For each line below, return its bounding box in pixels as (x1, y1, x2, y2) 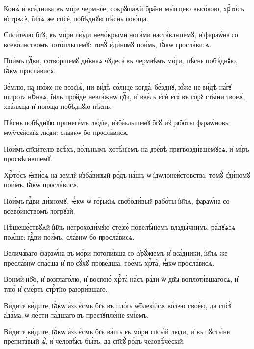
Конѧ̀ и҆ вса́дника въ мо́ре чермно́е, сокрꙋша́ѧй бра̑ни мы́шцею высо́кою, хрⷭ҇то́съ (4, 3, 244, 13)
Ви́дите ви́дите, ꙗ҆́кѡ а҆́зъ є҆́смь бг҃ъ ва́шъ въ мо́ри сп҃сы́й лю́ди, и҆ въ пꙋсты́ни (4, 326, 230, 336)
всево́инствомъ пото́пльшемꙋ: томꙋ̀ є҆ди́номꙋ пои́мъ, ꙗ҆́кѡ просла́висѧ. (4, 39, 212, 49)
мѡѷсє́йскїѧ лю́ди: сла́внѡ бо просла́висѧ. (4, 127, 129, 137)
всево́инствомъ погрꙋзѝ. (4, 205, 75, 215)
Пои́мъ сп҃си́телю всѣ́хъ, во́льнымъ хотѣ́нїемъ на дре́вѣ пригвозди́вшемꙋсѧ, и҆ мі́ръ (4, 143, 249, 154)
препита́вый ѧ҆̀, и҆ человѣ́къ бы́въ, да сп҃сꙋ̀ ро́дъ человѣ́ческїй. (4, 336, 185, 346)
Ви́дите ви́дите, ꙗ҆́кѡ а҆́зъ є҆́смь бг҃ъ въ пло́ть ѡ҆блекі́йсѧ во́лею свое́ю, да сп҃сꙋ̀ (4, 300, 232, 310)
